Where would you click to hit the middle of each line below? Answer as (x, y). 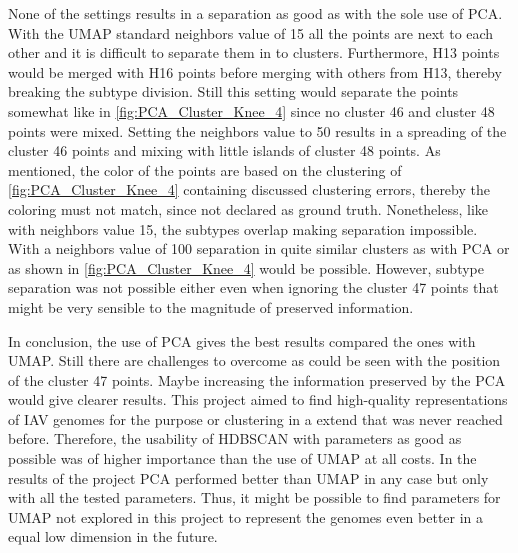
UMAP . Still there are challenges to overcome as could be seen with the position (254, 360)
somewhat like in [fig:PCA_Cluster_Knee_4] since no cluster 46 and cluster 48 (251, 110)
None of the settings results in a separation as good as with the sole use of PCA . (255, 13)
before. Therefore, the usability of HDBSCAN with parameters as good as (235, 438)
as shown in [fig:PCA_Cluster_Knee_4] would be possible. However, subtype (246, 267)
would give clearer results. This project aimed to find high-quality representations (258, 399)
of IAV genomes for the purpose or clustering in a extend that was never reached (255, 418)
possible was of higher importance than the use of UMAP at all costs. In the (242, 458)
